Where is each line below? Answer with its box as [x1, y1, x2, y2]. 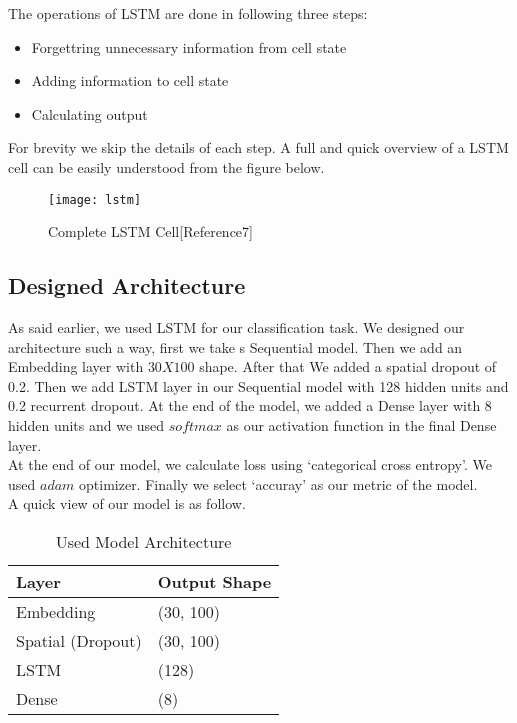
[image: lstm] [48, 192, 142, 207]
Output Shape [157, 569, 272, 593]
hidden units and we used [8, 414, 165, 435]
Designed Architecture [8, 270, 246, 301]
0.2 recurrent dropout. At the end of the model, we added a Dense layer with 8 [8, 395, 492, 416]
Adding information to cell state [31, 70, 229, 91]
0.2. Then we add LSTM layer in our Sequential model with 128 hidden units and [8, 375, 509, 396]
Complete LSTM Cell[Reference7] [48, 221, 253, 242]
